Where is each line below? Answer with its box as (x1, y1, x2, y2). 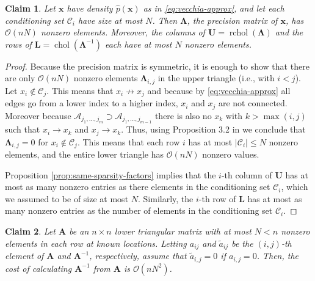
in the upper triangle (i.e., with (157, 71, 275, 84)
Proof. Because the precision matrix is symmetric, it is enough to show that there (5, 59, 310, 72)
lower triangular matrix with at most (114, 225, 252, 238)
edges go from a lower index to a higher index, (5, 97, 178, 109)
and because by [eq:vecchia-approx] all (147, 84, 291, 97)
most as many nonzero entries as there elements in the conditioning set (5, 180, 270, 193)
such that (5, 123, 40, 136)
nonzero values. (202, 148, 259, 161)
